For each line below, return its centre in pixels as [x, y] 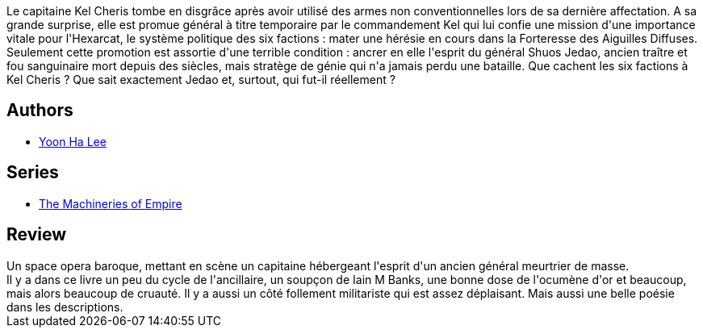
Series [33, 173]
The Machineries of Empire [111, 203]
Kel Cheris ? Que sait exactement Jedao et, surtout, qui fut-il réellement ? [201, 79]
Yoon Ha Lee [73, 141]
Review [37, 235]
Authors [40, 111]
